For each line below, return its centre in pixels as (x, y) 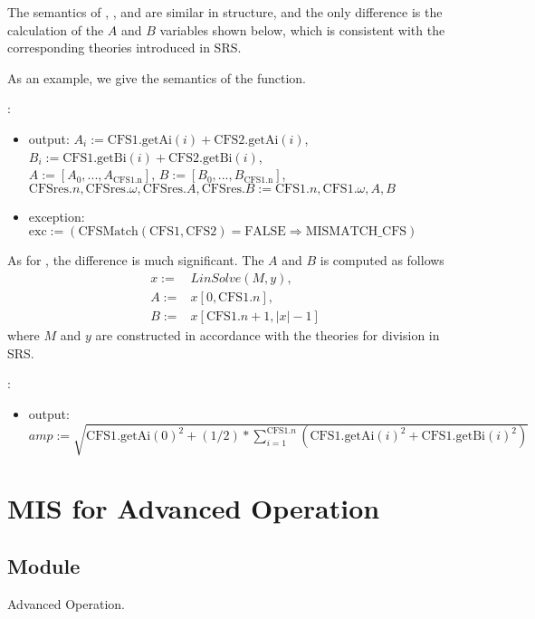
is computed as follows (382, 260)
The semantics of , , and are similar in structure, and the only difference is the (225, 12)
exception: (57, 216)
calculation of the (56, 29)
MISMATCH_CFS (356, 232)
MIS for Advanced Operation (194, 508)
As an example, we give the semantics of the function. (157, 77)
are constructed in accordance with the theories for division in (267, 335)
